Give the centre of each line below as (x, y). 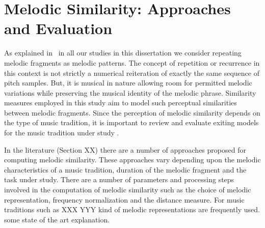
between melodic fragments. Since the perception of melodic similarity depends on (132, 112)
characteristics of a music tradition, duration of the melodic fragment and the (125, 169)
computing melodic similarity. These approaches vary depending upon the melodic (132, 160)
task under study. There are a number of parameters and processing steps (119, 179)
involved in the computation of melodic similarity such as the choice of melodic (128, 190)
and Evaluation (58, 28)
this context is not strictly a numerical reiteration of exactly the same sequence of (132, 73)
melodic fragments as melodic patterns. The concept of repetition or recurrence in (132, 62)
